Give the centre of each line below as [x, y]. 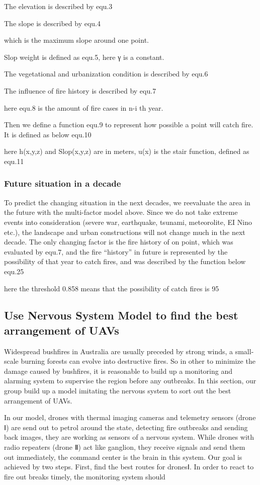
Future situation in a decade [63, 183]
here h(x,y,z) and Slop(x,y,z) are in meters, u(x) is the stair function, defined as [127, 151]
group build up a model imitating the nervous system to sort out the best [118, 391]
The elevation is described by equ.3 [58, 6]
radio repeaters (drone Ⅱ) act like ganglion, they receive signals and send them [125, 447]
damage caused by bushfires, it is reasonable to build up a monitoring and [118, 371]
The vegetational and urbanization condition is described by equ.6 [106, 74]
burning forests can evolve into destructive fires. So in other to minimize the [138, 361]
